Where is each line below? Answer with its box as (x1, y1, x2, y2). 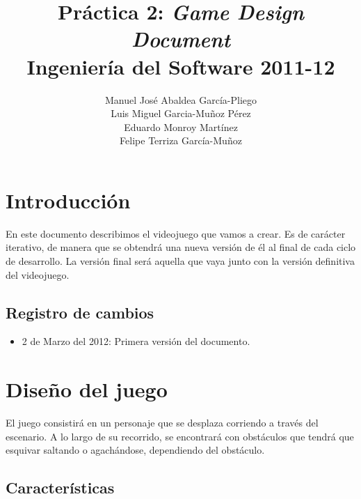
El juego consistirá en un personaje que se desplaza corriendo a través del (6, 415, 319, 430)
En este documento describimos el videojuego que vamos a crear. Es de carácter (6, 226, 346, 240)
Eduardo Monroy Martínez (124, 119, 238, 134)
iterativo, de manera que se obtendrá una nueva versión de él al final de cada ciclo (6, 240, 356, 254)
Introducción (6, 185, 131, 214)
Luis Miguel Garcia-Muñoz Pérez (111, 106, 251, 121)
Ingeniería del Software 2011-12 (26, 52, 335, 80)
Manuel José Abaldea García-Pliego (105, 92, 257, 107)
